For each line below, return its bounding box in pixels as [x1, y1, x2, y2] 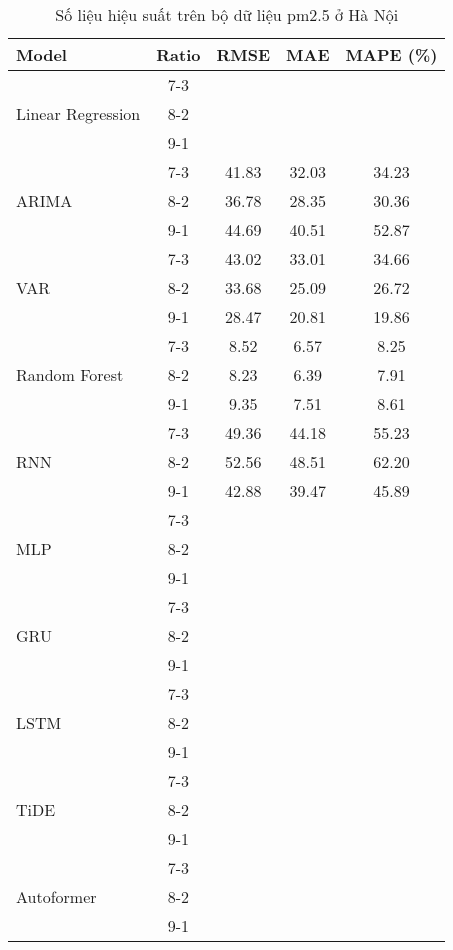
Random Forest [16, 363, 124, 386]
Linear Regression [16, 102, 141, 125]
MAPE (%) [345, 43, 438, 66]
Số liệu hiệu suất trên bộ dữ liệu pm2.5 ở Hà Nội [55, 3, 399, 26]
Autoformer [16, 885, 97, 908]
